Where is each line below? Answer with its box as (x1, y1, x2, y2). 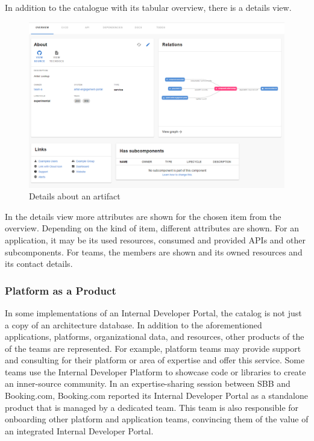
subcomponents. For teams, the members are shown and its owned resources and (5, 245, 303, 258)
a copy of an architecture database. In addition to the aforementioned (5, 318, 262, 331)
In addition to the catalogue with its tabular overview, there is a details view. (5, 1, 292, 13)
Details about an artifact (29, 190, 121, 202)
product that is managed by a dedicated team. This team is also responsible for (5, 401, 299, 413)
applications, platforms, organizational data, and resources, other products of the (5, 330, 304, 343)
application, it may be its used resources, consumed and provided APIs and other (5, 233, 306, 246)
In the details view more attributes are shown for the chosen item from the (5, 210, 281, 222)
